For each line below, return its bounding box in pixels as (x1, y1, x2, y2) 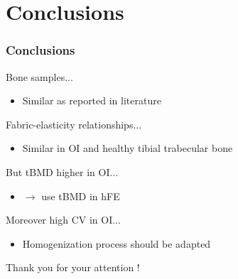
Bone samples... (6, 69, 73, 84)
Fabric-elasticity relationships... (6, 116, 142, 131)
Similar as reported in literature (22, 93, 161, 108)
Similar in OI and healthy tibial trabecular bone (22, 141, 233, 155)
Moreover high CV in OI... (6, 212, 121, 227)
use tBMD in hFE (41, 188, 120, 203)
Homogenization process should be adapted (22, 236, 211, 251)
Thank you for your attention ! (6, 260, 140, 275)
